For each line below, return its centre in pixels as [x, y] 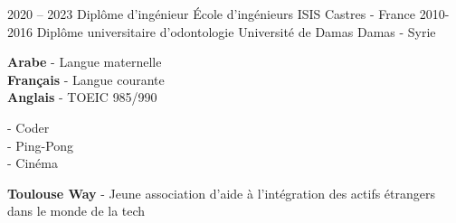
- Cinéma [33, 163]
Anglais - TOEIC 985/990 [82, 97]
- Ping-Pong [41, 145]
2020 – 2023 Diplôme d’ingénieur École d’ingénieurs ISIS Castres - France [211, 14]
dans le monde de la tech [76, 211]
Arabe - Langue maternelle [85, 62]
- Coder [28, 127]
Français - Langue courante [86, 79]
